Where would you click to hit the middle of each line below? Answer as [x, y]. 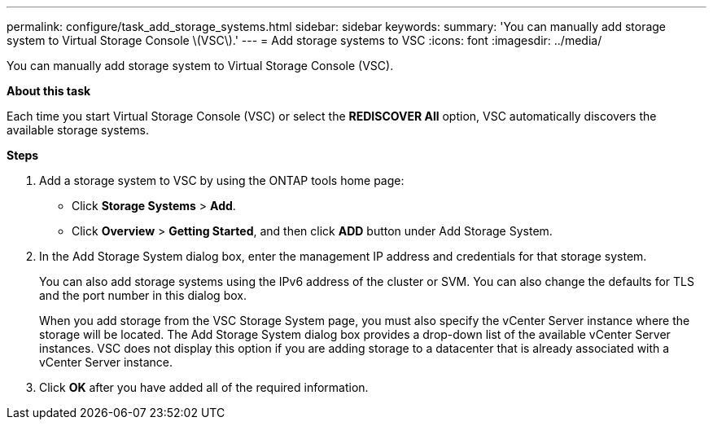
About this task [49, 91]
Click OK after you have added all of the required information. [204, 387]
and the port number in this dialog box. [143, 295]
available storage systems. [78, 130]
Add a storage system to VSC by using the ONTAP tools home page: [222, 180]
